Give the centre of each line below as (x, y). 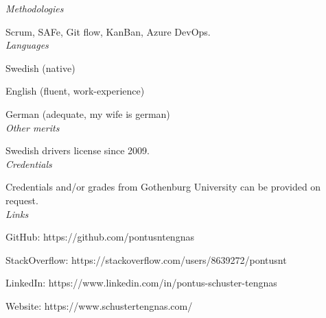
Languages (27, 45)
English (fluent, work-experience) (75, 91)
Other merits (33, 127)
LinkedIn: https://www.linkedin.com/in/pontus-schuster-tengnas (141, 283)
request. (22, 200)
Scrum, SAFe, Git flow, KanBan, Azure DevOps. (108, 31)
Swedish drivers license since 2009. (78, 150)
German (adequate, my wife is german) (88, 113)
